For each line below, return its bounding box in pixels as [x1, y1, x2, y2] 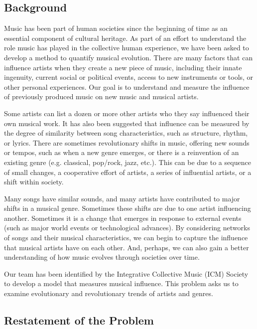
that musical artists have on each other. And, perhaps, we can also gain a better [4, 242, 249, 252]
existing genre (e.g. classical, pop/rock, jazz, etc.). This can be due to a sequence [4, 157, 251, 167]
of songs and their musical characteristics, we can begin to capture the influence [4, 232, 248, 243]
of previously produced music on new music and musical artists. [4, 91, 199, 102]
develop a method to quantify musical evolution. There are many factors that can [4, 52, 253, 62]
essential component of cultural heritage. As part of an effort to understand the [4, 32, 247, 43]
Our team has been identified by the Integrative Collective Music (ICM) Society [4, 268, 249, 279]
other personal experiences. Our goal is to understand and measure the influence [4, 81, 250, 92]
